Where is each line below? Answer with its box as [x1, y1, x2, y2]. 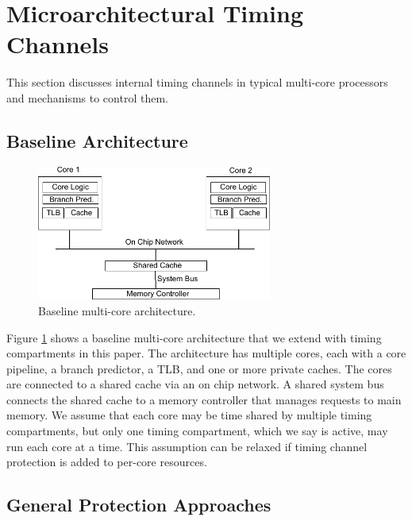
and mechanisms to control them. [6, 89, 168, 106]
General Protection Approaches [6, 492, 271, 517]
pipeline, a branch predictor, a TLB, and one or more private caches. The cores [6, 360, 392, 376]
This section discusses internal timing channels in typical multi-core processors [6, 74, 388, 91]
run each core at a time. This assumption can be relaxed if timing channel [6, 438, 368, 454]
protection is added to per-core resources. [6, 453, 207, 470]
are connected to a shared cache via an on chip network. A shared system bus [6, 376, 384, 392]
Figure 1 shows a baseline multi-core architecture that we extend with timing [6, 329, 382, 345]
